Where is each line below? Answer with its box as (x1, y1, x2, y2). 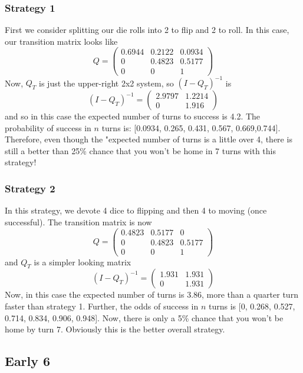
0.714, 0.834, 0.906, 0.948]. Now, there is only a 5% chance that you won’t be (5, 311, 284, 324)
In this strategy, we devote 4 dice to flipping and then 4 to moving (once (5, 204, 267, 217)
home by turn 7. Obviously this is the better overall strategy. (5, 323, 225, 335)
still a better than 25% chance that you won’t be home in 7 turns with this (5, 144, 276, 156)
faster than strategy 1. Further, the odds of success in (5, 299, 199, 312)
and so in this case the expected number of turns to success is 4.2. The (5, 110, 261, 122)
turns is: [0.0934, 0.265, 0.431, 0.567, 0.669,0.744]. (101, 121, 281, 134)
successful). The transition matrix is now (5, 215, 152, 228)
